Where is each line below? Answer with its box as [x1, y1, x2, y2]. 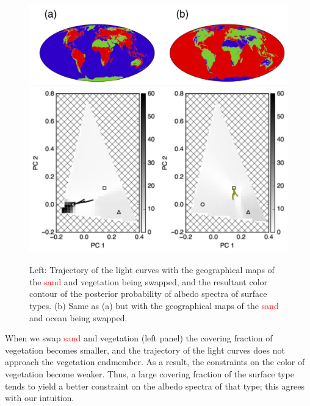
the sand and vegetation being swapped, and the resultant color [29, 275, 268, 288]
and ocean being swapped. [29, 311, 128, 324]
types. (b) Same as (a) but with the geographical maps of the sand [29, 299, 279, 312]
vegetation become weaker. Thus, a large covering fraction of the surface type [5, 368, 294, 380]
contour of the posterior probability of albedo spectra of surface [29, 287, 267, 300]
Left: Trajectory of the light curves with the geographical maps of [29, 263, 275, 276]
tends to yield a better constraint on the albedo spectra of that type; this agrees [5, 379, 305, 392]
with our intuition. [5, 391, 74, 404]
